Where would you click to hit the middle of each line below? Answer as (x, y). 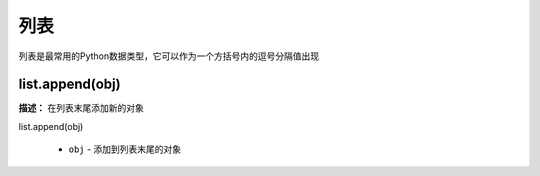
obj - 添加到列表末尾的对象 (125, 149)
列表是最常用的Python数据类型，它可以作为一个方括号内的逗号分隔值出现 (169, 56)
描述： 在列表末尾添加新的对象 (81, 108)
